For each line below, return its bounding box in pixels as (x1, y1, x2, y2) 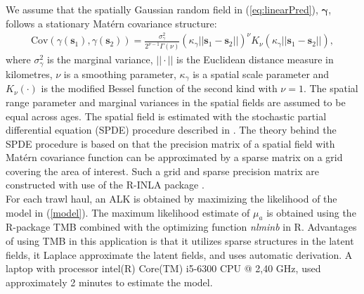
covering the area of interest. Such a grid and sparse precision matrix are (6, 163, 319, 178)
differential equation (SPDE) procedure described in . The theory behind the (6, 122, 337, 137)
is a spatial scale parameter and (193, 66, 330, 81)
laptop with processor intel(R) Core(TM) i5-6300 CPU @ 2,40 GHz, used (6, 261, 321, 276)
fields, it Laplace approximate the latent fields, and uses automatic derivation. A (6, 247, 353, 262)
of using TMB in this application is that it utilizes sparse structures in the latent (6, 234, 354, 248)
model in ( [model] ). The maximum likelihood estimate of (6, 205, 250, 219)
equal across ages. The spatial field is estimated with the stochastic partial (6, 108, 327, 123)
